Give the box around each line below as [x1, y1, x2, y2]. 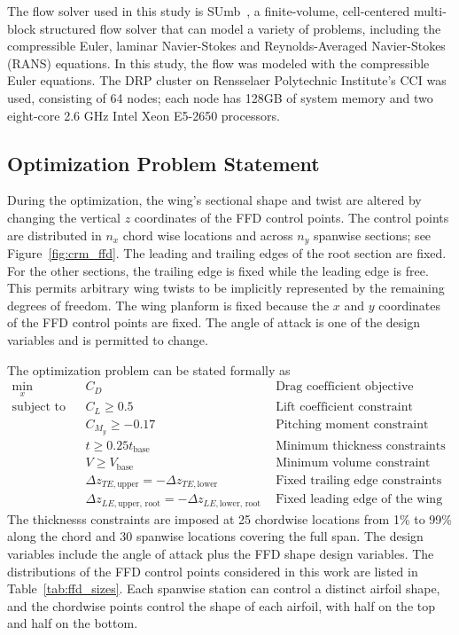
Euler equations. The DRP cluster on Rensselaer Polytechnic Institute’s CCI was [7, 71, 447, 90]
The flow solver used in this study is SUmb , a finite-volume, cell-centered [7, 2, 410, 20]
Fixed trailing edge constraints [276, 474, 442, 487]
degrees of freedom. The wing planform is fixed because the [7, 295, 330, 314]
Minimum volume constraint [276, 457, 431, 470]
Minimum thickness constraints [276, 439, 446, 452]
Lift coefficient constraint [276, 401, 413, 414]
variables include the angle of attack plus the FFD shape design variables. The [7, 544, 434, 562]
